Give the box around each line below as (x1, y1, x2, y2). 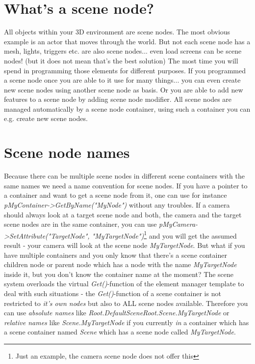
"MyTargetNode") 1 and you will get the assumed (92, 229, 237, 241)
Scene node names (4, 142, 130, 162)
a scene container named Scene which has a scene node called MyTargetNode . (4, 327, 236, 337)
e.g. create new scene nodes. (4, 113, 88, 123)
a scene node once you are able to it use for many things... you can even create (4, 75, 241, 85)
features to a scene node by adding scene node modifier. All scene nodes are (4, 94, 232, 104)
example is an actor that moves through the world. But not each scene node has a (4, 36, 251, 46)
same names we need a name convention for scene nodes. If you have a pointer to (4, 180, 248, 190)
